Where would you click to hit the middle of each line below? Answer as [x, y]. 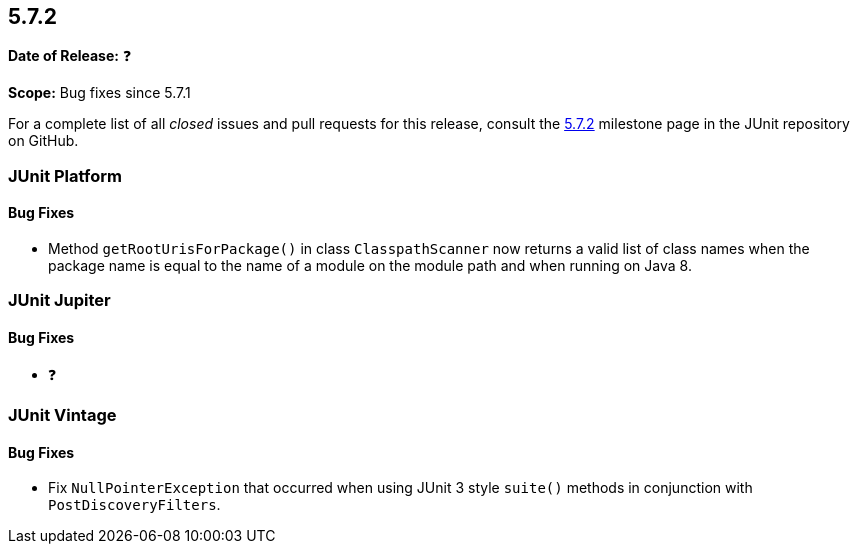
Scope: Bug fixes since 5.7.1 [99, 93]
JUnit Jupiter [59, 300]
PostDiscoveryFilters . [134, 505]
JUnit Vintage [62, 414]
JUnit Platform [65, 175]
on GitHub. [43, 141]
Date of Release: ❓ [70, 56]
